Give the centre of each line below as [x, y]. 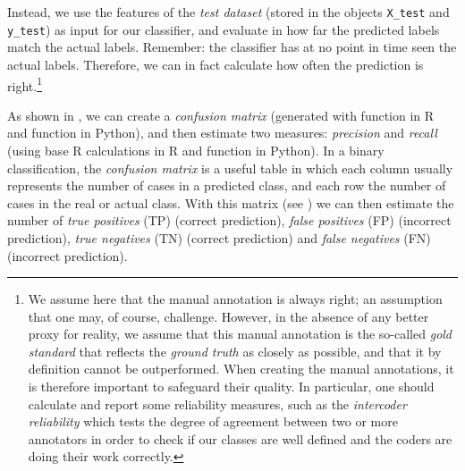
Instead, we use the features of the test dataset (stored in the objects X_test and [228, 12]
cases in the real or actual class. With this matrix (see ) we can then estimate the [231, 202]
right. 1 [25, 84]
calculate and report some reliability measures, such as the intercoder [217, 404]
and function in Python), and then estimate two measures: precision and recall [222, 133]
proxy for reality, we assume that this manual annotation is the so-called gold [240, 334]
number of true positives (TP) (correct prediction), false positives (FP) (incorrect [229, 220]
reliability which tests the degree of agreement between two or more [213, 421]
